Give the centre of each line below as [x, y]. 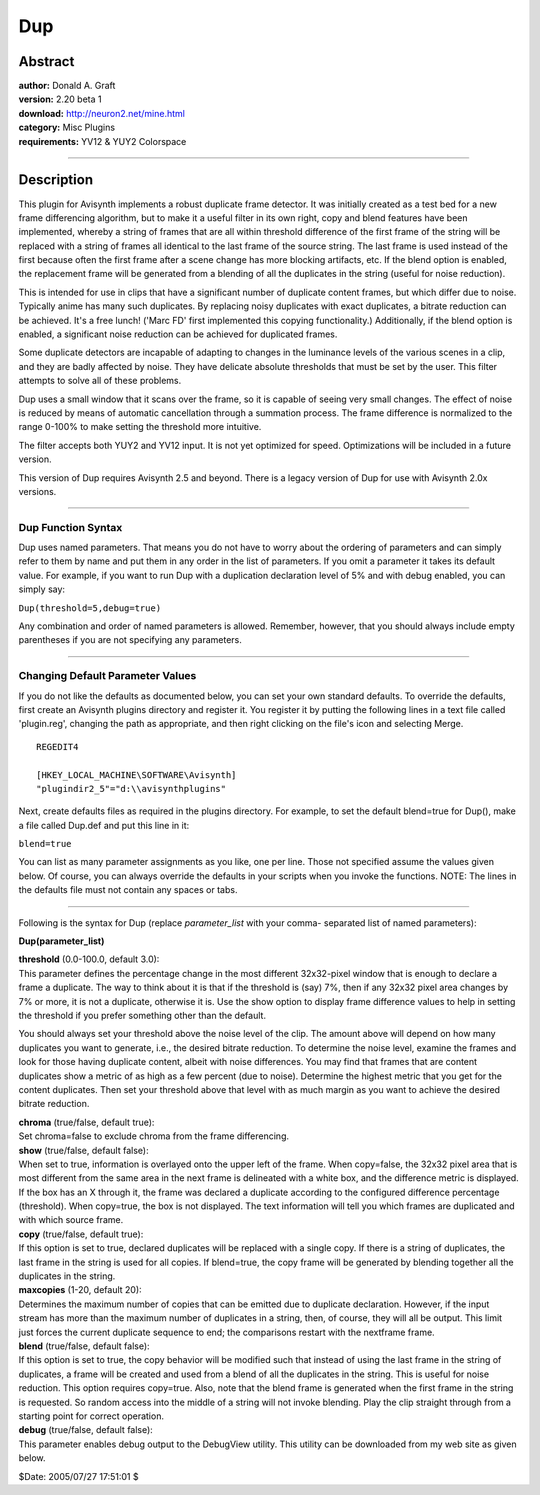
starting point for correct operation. [91, 1416]
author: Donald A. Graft [67, 86]
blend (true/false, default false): [84, 1346]
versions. [37, 491]
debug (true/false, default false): [86, 1430]
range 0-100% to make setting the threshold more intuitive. [140, 427]
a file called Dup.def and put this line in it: [104, 825]
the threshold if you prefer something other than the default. [142, 1015]
